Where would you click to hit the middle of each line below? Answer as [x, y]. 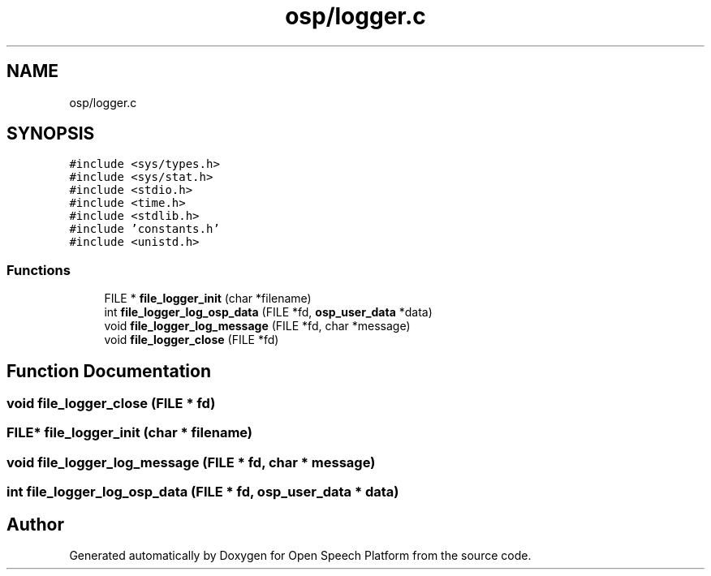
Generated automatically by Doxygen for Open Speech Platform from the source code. [300, 555]
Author [35, 524]
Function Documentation [109, 371]
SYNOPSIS [51, 134]
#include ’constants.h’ [144, 229]
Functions [39, 270]
